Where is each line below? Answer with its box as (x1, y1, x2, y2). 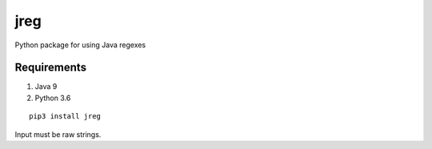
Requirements (14, 61, 87, 74)
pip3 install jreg (29, 112, 102, 121)
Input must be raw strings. (14, 129, 102, 139)
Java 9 (34, 82, 58, 91)
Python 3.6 (34, 93, 71, 103)
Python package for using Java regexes (14, 40, 146, 50)
